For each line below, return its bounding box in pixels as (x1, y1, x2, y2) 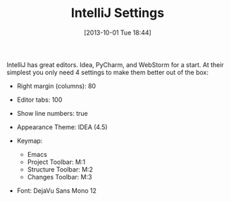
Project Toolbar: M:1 (27, 158, 86, 166)
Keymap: (16, 136, 43, 145)
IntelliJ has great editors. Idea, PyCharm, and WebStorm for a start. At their (6, 60, 225, 69)
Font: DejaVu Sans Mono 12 (16, 186, 96, 195)
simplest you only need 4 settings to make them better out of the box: (6, 68, 209, 76)
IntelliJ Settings (70, 5, 165, 21)
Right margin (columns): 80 (16, 81, 96, 90)
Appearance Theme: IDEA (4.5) (16, 122, 108, 131)
